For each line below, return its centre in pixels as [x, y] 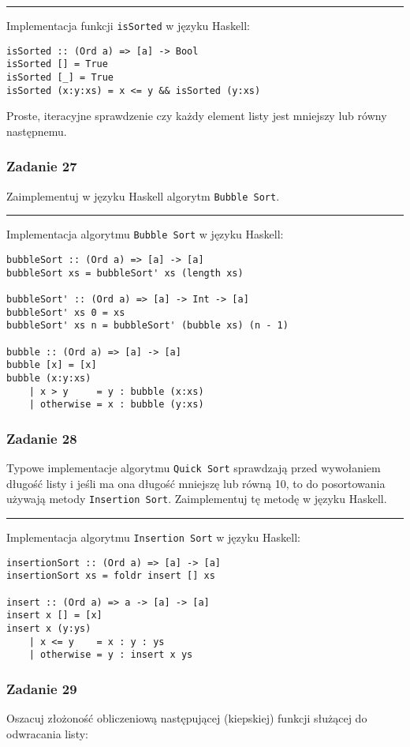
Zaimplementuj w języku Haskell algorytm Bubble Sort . [143, 195]
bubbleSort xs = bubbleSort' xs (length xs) [125, 273]
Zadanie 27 [42, 166]
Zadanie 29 [42, 688]
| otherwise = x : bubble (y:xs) [116, 405]
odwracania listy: [47, 733]
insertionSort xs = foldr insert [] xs [111, 576]
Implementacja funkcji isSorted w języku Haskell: [128, 25]
